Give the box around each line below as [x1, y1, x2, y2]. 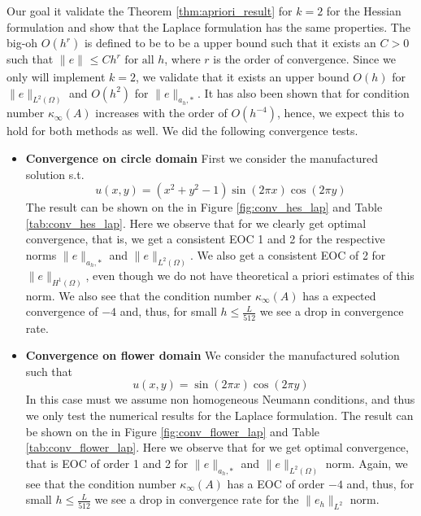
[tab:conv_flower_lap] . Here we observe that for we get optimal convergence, [25, 439, 409, 456]
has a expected [302, 286, 376, 304]
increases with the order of [95, 104, 228, 121]
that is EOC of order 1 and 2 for [25, 454, 189, 471]
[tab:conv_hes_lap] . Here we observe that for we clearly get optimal [25, 214, 367, 231]
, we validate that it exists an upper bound [135, 68, 349, 85]
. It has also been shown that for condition [197, 84, 410, 101]
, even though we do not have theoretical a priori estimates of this [85, 266, 414, 283]
